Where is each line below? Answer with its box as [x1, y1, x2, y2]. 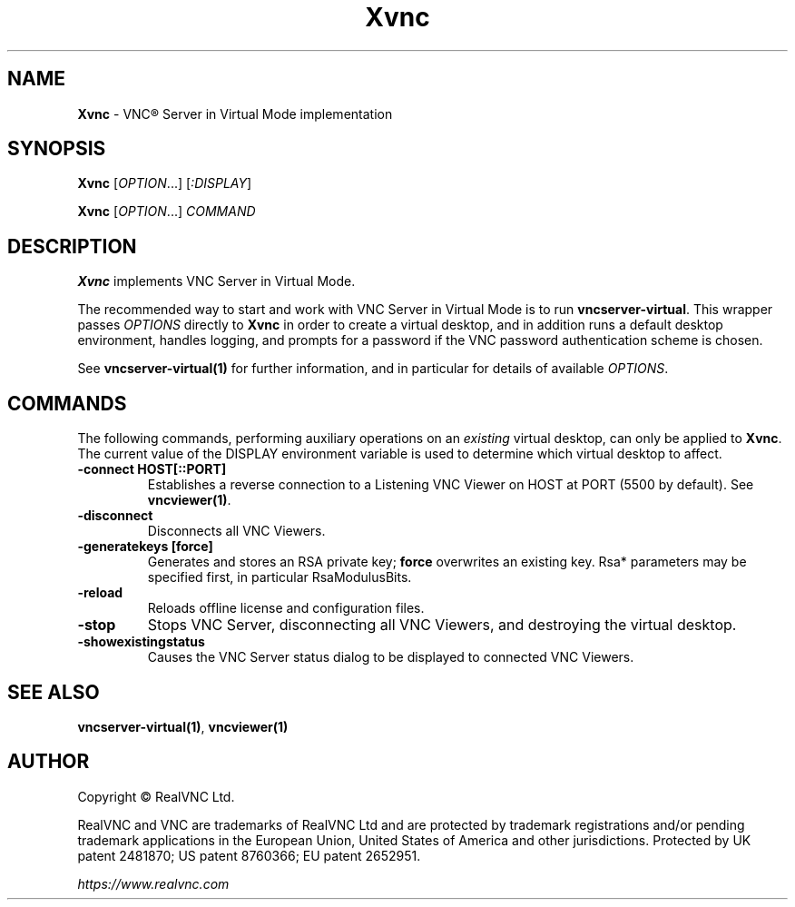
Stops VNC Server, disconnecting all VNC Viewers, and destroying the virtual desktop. [147, 616, 737, 635]
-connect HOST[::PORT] [77, 461, 227, 478]
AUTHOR [7, 750, 90, 774]
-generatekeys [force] [77, 538, 213, 555]
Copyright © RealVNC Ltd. [77, 788, 235, 804]
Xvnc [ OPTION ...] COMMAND [77, 203, 256, 220]
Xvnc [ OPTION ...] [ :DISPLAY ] [77, 175, 252, 192]
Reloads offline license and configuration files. [147, 600, 425, 616]
